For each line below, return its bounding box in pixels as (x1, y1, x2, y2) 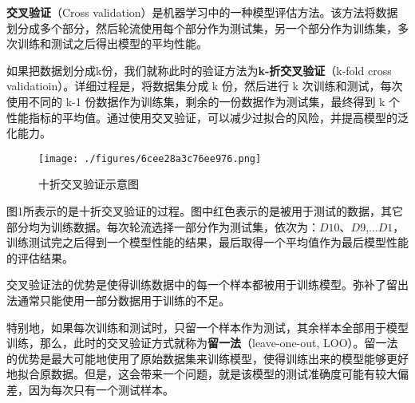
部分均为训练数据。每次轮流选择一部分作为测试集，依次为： (6, 218, 319, 235)
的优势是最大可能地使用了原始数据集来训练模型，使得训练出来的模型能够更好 (6, 350, 409, 366)
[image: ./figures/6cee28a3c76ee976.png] (38, 152, 262, 164)
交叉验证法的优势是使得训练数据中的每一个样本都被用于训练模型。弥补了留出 (6, 276, 409, 293)
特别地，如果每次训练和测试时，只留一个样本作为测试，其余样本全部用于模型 (6, 318, 409, 335)
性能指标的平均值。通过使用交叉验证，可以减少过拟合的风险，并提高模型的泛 (6, 109, 409, 125)
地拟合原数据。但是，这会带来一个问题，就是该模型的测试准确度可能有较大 (6, 365, 397, 382)
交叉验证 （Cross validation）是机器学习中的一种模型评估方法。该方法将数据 (6, 4, 398, 20)
